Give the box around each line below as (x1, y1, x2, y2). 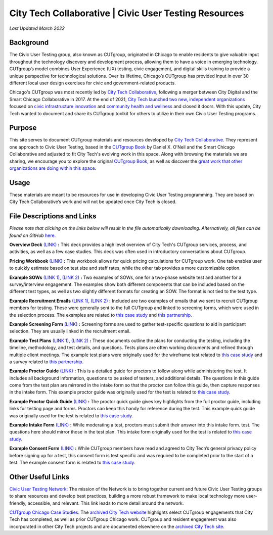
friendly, (9, 500, 27, 506)
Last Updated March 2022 (9, 25, 65, 31)
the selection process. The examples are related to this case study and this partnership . (9, 312, 192, 318)
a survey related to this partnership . (9, 359, 84, 365)
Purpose (9, 124, 37, 132)
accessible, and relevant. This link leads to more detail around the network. (27, 500, 184, 506)
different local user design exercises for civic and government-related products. (9, 80, 176, 86)
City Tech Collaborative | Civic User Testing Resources (9, 8, 244, 19)
